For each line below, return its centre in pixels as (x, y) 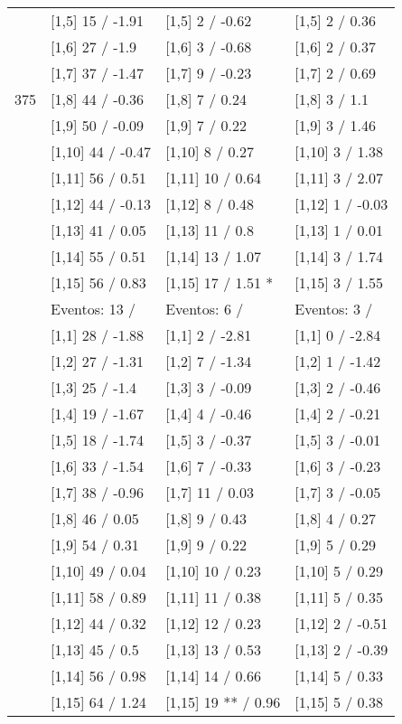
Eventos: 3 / (334, 309)
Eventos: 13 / (93, 309)
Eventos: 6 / (205, 309)
